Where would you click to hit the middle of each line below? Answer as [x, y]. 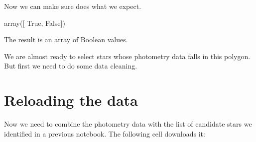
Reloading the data [71, 100]
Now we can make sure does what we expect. [73, 6]
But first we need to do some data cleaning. [71, 66]
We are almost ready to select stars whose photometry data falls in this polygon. [127, 56]
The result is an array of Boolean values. [66, 39]
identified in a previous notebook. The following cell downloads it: [105, 133]
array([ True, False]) [35, 23]
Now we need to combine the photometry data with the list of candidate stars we [128, 124]
